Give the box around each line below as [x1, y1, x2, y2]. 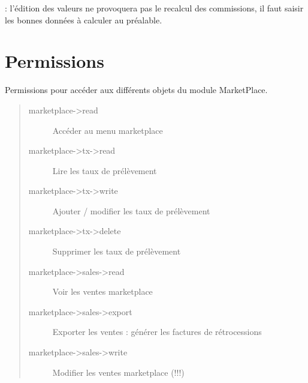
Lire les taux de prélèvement [52, 164, 157, 176]
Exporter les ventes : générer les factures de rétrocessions [52, 325, 262, 338]
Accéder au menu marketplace [52, 124, 163, 136]
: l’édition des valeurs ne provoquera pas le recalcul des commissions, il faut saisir [5, 2, 304, 14]
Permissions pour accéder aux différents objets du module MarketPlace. [5, 83, 268, 96]
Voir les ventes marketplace [52, 285, 153, 298]
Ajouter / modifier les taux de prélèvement [52, 204, 210, 217]
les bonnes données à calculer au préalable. [5, 13, 162, 26]
